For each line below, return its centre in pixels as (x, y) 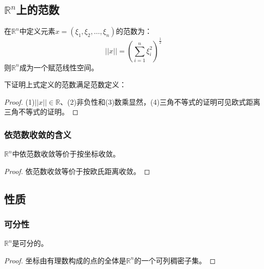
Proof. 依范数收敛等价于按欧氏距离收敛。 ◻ (77, 171)
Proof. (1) (20, 101)
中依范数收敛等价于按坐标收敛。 (66, 154)
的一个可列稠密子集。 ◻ (175, 260)
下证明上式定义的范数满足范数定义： (65, 84)
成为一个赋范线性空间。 (59, 67)
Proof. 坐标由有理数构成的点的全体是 (65, 260)
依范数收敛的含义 (38, 134)
